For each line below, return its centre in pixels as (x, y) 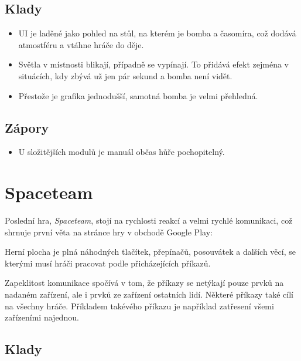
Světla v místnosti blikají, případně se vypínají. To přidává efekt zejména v (153, 64)
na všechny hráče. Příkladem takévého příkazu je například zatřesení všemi (139, 306)
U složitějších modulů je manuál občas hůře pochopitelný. (122, 152)
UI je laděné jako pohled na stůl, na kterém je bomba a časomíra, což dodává (157, 33)
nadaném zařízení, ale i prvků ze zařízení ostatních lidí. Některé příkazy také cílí (149, 294)
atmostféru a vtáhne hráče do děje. (81, 44)
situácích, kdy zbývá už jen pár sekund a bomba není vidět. (125, 75)
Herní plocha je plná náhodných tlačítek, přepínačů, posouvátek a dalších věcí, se (150, 252)
